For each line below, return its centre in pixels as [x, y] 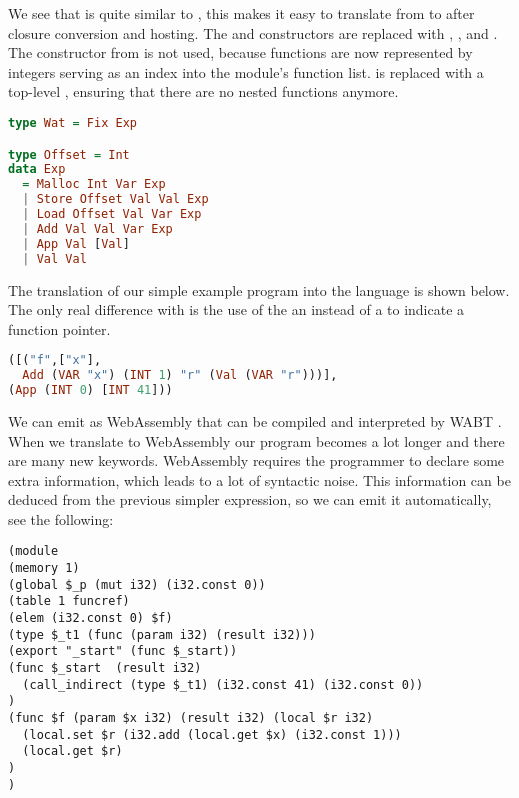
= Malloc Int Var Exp [94, 184]
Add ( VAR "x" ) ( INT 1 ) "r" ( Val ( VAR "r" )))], [180, 375]
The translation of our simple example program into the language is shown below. [259, 289]
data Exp [37, 169]
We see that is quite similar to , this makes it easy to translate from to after [241, 13]
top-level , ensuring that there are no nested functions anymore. [203, 91]
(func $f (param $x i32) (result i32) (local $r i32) [191, 718]
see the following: [61, 518]
